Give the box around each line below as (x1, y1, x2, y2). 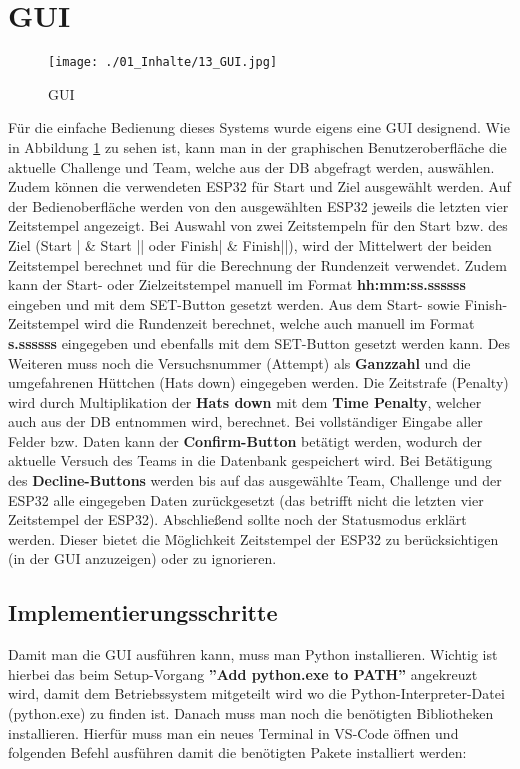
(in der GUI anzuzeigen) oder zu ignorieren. (8, 548, 277, 569)
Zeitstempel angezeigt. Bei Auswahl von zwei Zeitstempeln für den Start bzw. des (8, 215, 508, 236)
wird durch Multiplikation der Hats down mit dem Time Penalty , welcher (8, 391, 482, 412)
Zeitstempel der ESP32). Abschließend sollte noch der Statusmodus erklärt (8, 509, 467, 530)
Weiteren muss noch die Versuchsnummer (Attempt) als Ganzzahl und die (8, 352, 471, 373)
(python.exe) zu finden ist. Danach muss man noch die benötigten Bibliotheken (8, 703, 494, 724)
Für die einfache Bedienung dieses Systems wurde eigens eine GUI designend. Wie (8, 117, 510, 138)
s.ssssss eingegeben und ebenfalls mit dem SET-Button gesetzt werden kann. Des (8, 332, 511, 353)
